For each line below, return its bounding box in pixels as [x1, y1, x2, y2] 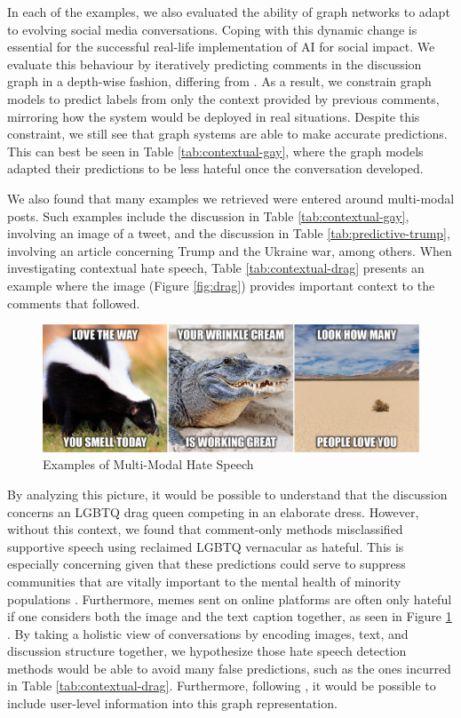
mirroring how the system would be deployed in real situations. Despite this [7, 107, 420, 125]
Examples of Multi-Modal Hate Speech [43, 455, 254, 474]
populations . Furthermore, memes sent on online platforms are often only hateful [7, 589, 452, 608]
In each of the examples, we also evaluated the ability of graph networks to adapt [7, 3, 450, 20]
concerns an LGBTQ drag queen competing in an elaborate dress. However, [7, 502, 419, 521]
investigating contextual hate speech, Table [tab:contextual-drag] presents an [7, 259, 425, 277]
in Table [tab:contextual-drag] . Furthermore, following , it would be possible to [7, 676, 436, 695]
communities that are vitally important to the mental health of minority [7, 571, 401, 590]
